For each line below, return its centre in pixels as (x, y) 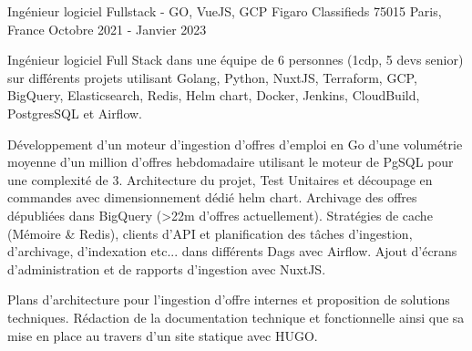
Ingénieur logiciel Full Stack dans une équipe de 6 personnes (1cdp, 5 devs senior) (236, 60)
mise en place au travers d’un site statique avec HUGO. (163, 335)
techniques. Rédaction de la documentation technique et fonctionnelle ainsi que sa (236, 317)
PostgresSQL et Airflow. (75, 113)
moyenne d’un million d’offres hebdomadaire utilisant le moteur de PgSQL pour (231, 162)
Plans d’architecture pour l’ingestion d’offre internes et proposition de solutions (229, 299)
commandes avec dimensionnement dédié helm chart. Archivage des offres (212, 197)
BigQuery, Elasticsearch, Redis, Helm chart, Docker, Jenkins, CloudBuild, (214, 95)
